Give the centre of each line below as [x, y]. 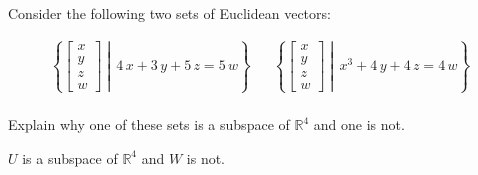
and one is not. [359, 124]
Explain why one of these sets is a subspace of [149, 124]
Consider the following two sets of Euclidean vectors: [169, 13]
